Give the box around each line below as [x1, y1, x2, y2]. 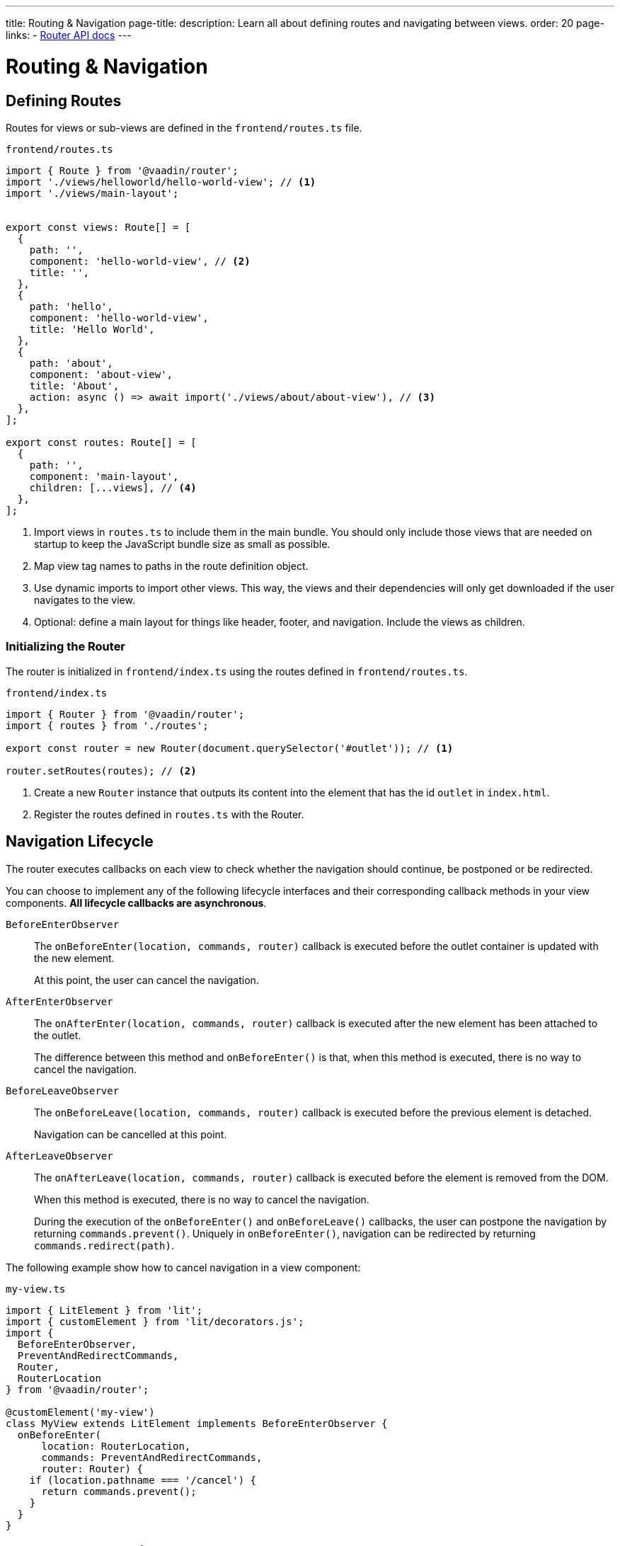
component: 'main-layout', [29, 470, 179, 482]
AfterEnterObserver [6, 995, 113, 1007]
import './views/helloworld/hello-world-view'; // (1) [6, 176, 316, 188]
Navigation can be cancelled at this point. [34, 1128, 227, 1140]
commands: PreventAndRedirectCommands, [41, 1451, 263, 1463]
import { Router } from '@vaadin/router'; [6, 708, 245, 720]
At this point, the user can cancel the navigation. [34, 973, 259, 986]
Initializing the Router [6, 639, 126, 654]
